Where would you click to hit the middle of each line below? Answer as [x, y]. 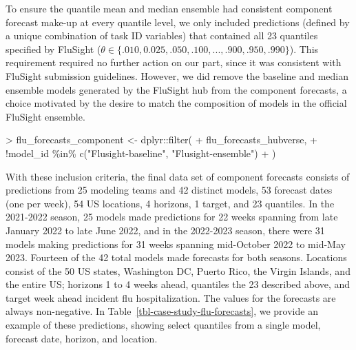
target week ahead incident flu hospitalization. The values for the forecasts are [171, 297]
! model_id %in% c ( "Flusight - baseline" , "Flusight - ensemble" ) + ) [141, 153]
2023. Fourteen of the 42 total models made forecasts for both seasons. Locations [176, 257]
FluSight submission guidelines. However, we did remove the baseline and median [177, 75]
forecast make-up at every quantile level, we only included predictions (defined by [178, 22]
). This [304, 49]
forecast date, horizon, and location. [82, 338]
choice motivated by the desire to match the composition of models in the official [176, 103]
